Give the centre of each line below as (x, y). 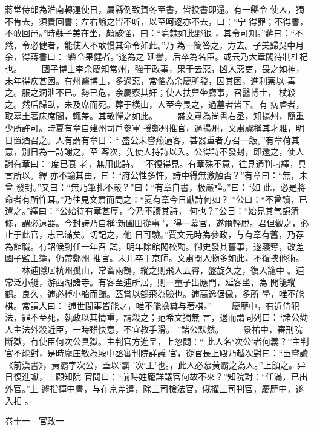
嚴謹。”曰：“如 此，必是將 (256, 187)
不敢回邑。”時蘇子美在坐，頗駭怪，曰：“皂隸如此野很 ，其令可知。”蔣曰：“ (150, 33)
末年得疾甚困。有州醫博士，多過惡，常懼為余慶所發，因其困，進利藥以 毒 (150, 80)
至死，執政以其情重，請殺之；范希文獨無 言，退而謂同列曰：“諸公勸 (173, 317)
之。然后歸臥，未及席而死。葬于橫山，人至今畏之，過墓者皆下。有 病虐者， (155, 104)
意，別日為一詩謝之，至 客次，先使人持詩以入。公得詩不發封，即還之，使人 (155, 151)
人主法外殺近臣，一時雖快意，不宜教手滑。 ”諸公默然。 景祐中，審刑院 (154, 329)
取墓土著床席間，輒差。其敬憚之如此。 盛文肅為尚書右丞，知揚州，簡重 (155, 116)
